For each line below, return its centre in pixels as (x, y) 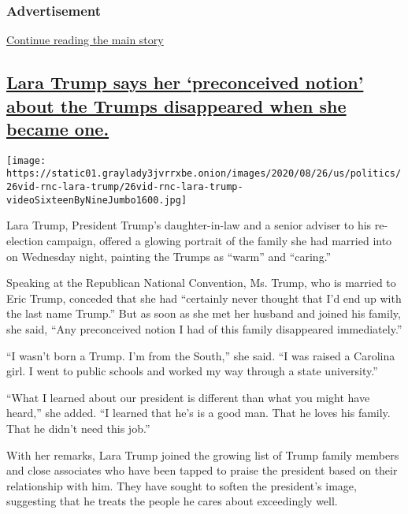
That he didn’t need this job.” (78, 428)
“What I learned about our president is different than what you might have (188, 397)
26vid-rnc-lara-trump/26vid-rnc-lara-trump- (125, 187)
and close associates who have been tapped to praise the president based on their (202, 470)
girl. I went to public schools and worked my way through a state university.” (192, 371)
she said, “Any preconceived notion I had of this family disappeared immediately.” (204, 328)
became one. (58, 128)
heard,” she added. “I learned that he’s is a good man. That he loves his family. (198, 413)
